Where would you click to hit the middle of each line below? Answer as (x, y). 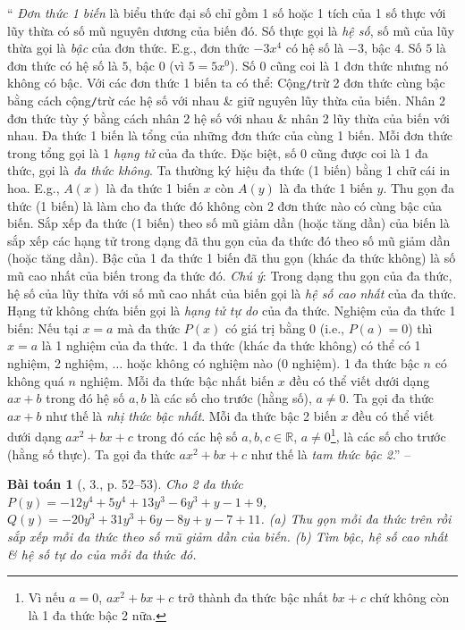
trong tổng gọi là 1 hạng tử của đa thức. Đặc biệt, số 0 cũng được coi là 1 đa (218, 152)
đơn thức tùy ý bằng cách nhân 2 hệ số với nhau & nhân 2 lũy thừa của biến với (228, 118)
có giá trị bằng (265, 328)
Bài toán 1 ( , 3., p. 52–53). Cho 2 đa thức (125, 484)
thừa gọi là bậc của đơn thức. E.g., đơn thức (128, 48)
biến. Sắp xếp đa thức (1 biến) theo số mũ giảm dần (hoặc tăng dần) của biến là (228, 223)
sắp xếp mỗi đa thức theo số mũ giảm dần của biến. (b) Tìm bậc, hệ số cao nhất (228, 536)
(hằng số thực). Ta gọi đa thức (91, 454)
